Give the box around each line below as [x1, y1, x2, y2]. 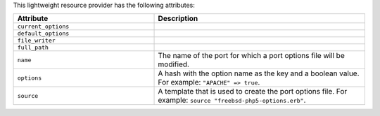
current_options [17, 23, 70, 31]
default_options [17, 30, 70, 38]
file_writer [17, 37, 56, 45]
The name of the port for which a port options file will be [158, 51, 345, 61]
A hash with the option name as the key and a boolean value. [158, 68, 360, 78]
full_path [17, 44, 49, 52]
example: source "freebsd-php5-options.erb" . [158, 95, 306, 105]
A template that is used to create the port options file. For [158, 87, 348, 96]
